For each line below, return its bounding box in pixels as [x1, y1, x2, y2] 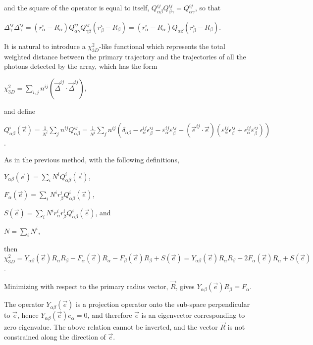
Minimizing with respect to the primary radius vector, [4, 281, 168, 292]
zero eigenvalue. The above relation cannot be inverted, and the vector [4, 322, 218, 332]
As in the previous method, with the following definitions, [4, 154, 179, 164]
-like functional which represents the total [99, 41, 225, 51]
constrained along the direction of [4, 331, 106, 342]
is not [227, 322, 245, 332]
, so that [195, 2, 221, 12]
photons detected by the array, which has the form [4, 61, 157, 71]
